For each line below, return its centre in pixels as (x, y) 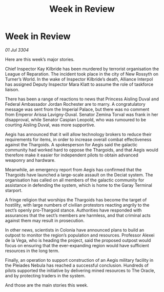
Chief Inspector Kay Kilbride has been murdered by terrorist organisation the (82, 69)
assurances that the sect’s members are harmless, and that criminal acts (78, 215)
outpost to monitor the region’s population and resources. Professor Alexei (80, 235)
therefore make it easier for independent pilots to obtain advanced (72, 155)
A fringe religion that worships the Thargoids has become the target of (76, 200)
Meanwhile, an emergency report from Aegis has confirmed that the (73, 170)
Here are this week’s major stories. (40, 59)
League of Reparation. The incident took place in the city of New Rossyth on (82, 74)
